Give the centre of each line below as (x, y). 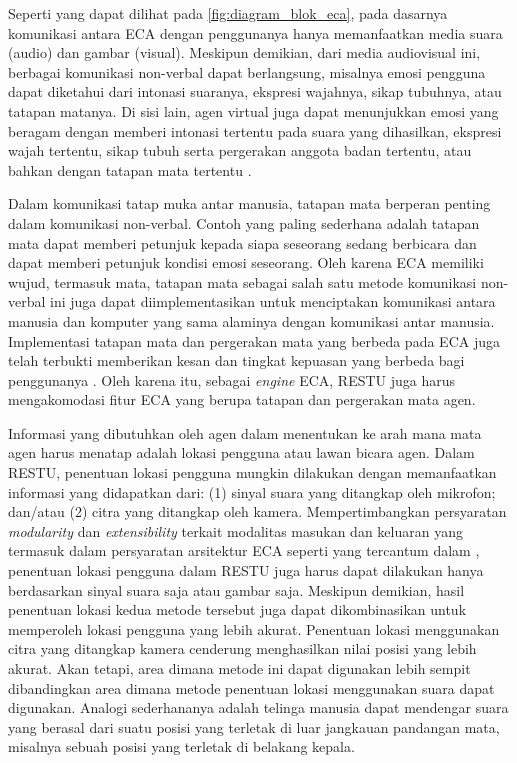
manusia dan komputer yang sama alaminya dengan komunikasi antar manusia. (251, 320)
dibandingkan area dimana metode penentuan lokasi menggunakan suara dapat (251, 687)
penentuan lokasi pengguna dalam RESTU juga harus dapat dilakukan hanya (246, 570)
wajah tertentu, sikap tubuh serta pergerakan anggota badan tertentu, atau (240, 150)
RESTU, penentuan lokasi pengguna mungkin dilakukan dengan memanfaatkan (252, 472)
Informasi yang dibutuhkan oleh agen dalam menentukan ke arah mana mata (245, 432)
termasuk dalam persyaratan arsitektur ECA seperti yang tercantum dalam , (244, 550)
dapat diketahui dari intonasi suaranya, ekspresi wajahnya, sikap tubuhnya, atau (255, 91)
